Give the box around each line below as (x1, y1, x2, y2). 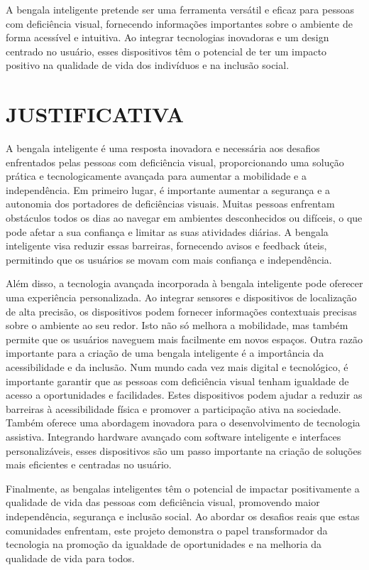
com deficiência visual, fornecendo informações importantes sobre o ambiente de (6, 16, 353, 31)
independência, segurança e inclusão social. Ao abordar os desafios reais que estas (6, 508, 360, 523)
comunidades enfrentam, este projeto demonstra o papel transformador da (6, 522, 328, 537)
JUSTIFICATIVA (6, 100, 184, 129)
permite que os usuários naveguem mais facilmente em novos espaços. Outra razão (6, 331, 363, 346)
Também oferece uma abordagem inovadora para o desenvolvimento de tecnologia (6, 415, 360, 430)
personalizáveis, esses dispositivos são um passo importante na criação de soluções (6, 443, 362, 458)
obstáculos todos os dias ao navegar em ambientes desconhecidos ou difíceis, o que (6, 210, 363, 225)
